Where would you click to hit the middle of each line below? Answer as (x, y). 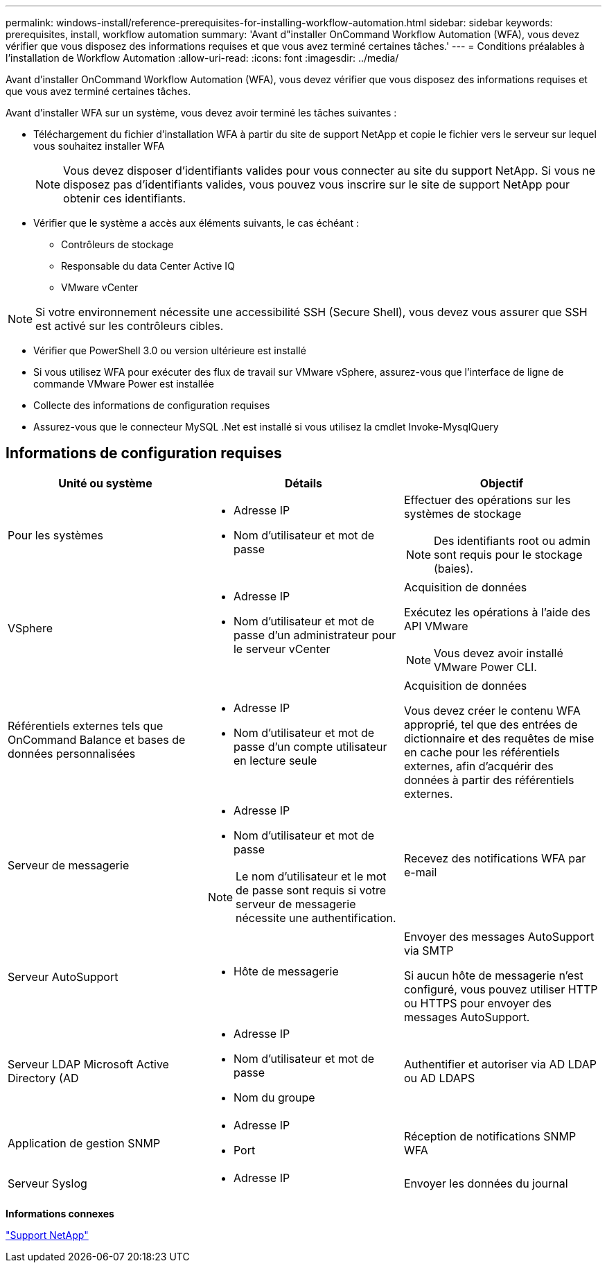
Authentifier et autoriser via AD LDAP (500, 1064)
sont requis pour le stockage (508, 554)
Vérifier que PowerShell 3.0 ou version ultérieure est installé (170, 350)
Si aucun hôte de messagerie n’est (493, 975)
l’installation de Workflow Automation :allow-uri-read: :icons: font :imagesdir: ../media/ (202, 58)
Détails (303, 483)
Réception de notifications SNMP (490, 1136)
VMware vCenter (100, 287)
